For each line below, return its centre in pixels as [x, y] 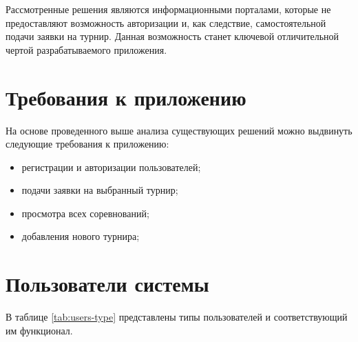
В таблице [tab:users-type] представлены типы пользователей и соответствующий [177, 317]
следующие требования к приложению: [87, 144]
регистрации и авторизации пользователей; [111, 167]
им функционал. [39, 330]
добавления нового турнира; [81, 236]
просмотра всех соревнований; [85, 213]
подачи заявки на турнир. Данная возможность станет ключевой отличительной [172, 36]
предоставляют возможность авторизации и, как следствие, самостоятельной [166, 22]
